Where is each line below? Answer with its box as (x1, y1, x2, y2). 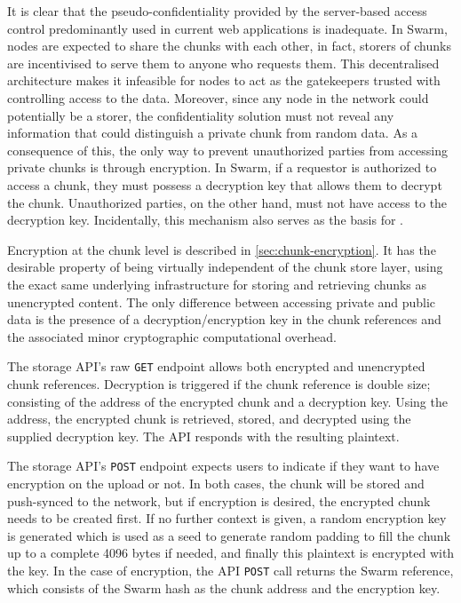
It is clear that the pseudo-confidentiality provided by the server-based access (7, 2, 427, 20)
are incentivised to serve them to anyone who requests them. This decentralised (7, 53, 440, 72)
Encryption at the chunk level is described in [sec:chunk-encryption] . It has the (7, 240, 436, 258)
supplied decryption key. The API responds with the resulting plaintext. (7, 426, 400, 445)
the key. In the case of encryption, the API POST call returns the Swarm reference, (7, 560, 454, 579)
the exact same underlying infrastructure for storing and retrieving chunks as (7, 274, 427, 293)
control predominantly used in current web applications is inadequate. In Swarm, (7, 19, 448, 37)
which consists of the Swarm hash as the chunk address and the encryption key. (7, 578, 441, 597)
